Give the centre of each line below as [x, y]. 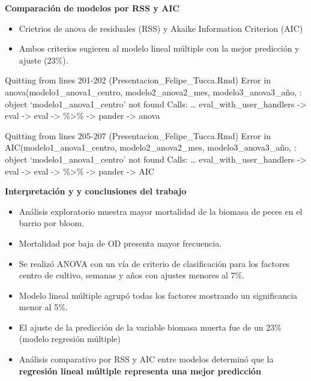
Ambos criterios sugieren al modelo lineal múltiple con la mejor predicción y [159, 48]
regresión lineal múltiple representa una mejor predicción [140, 370]
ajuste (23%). [44, 60]
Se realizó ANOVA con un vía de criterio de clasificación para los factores [154, 263]
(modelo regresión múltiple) [70, 339]
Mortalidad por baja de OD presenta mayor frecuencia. [120, 243]
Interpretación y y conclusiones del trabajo [96, 191]
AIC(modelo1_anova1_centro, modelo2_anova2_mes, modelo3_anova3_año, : [151, 147]
